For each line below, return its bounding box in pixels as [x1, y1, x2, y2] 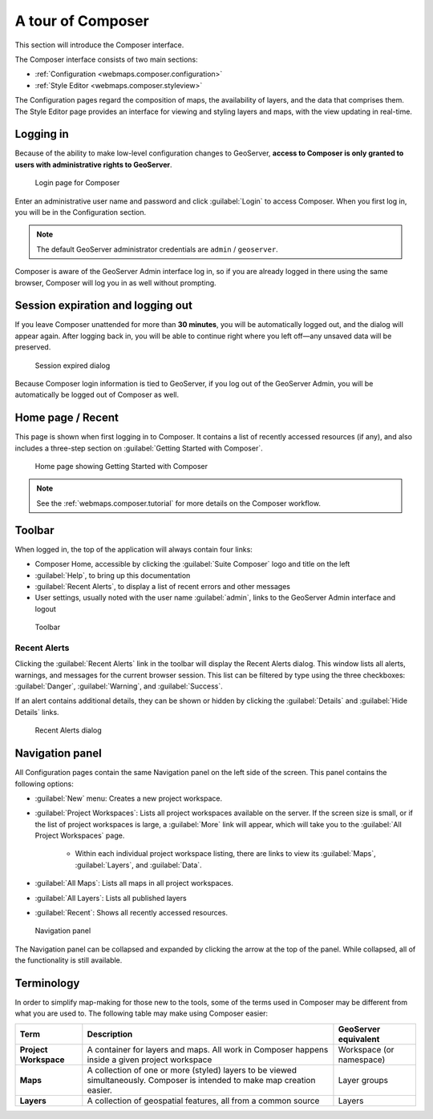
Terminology [14, 976, 80, 990]
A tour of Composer [14, 12, 150, 30]
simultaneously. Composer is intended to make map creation [87, 1074, 316, 1085]
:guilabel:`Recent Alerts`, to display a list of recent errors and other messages [34, 581, 291, 591]
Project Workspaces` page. [34, 830, 125, 841]
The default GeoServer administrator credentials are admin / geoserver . [36, 244, 278, 254]
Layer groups [338, 1074, 389, 1085]
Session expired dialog [34, 361, 111, 370]
